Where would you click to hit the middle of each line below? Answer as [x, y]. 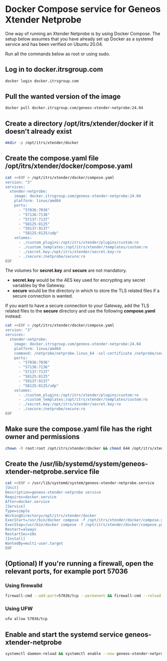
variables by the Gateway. [39, 286]
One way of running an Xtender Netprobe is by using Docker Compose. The [83, 33]
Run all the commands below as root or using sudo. [58, 54]
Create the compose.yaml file [52, 158]
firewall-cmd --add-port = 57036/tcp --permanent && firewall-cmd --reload [83, 596]
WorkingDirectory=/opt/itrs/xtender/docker [51, 515]
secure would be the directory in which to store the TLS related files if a [86, 291]
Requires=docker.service [31, 497]
